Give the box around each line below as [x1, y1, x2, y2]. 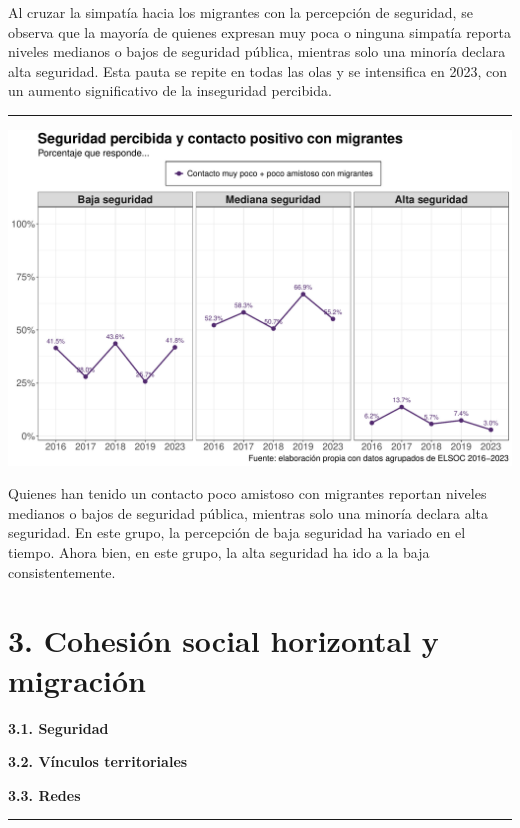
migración [8, 659, 147, 700]
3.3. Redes [8, 784, 81, 805]
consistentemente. [8, 561, 116, 582]
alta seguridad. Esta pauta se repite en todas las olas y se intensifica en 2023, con [8, 60, 508, 81]
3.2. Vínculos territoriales [8, 751, 188, 772]
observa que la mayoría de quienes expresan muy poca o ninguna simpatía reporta [8, 21, 511, 42]
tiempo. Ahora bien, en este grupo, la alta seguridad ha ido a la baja [8, 542, 430, 563]
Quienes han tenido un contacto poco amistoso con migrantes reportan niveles [8, 483, 487, 504]
